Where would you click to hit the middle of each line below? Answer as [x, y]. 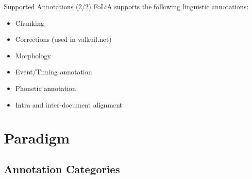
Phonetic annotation [46, 88]
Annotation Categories [62, 169]
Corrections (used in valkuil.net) [63, 39]
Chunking [30, 23]
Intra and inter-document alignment [69, 104]
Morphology [33, 55]
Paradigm [37, 138]
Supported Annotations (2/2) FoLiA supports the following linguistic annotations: [126, 6]
